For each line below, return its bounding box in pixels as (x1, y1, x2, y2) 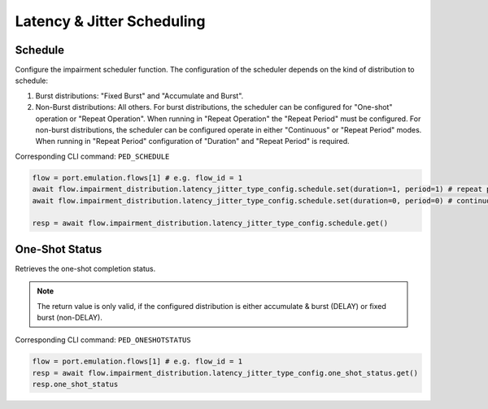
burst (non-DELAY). (37, 313, 103, 323)
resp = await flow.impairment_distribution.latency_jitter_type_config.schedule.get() (32, 219, 389, 228)
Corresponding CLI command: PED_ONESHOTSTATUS (15, 335, 191, 345)
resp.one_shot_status (32, 380, 119, 389)
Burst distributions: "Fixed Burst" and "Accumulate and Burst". (35, 90, 244, 101)
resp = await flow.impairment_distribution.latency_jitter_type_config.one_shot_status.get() (32, 368, 419, 377)
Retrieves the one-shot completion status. (15, 263, 156, 273)
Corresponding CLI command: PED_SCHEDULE (15, 151, 170, 161)
